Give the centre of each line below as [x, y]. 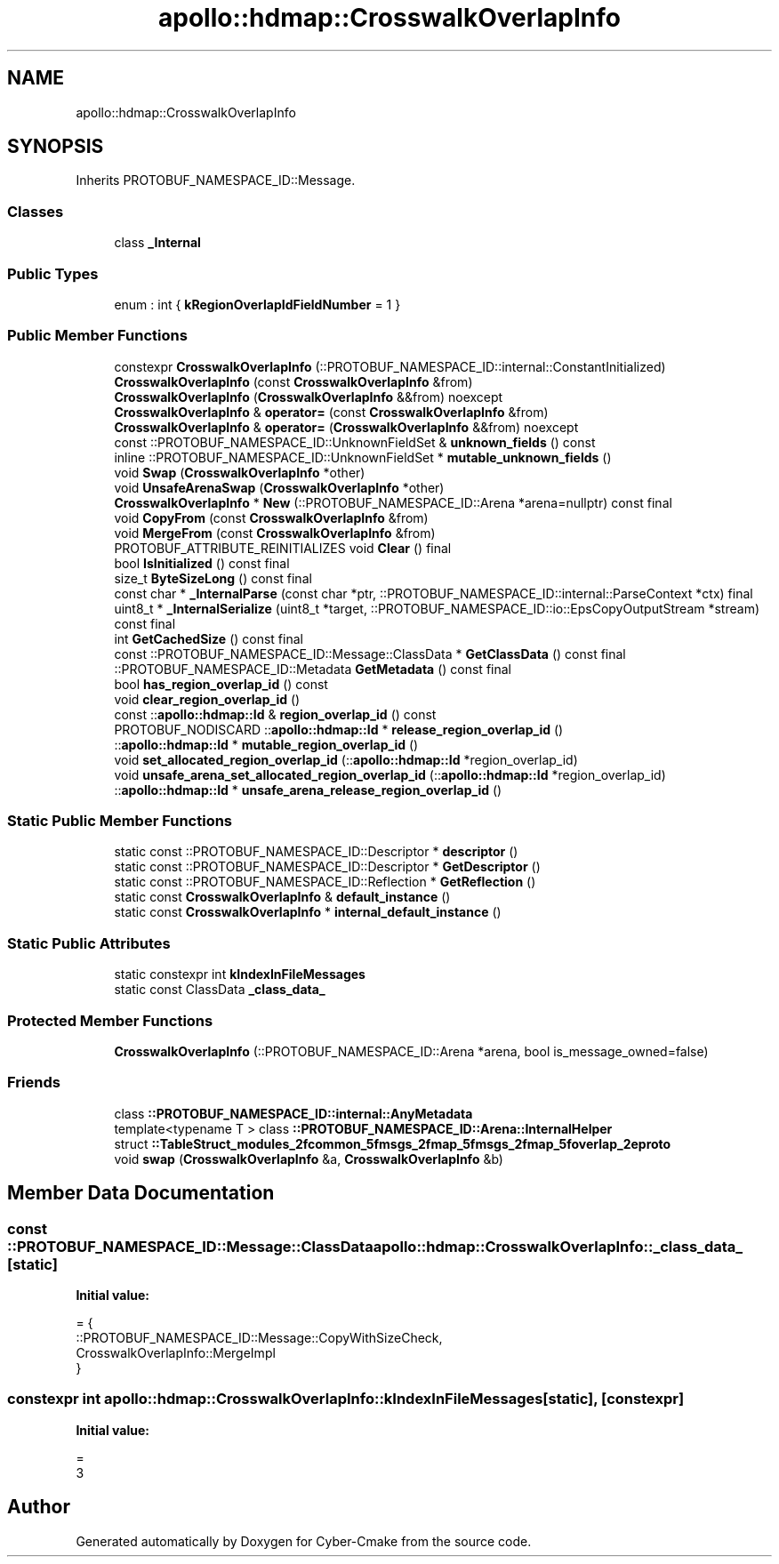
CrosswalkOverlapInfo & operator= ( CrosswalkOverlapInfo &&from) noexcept [346, 427]
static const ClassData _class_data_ [220, 990]
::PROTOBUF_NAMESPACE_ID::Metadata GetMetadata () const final [313, 669]
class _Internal [157, 243]
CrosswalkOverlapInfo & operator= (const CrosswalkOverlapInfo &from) [331, 412]
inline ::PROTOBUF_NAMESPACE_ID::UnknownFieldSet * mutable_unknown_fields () [363, 457]
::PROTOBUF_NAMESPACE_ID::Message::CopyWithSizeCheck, [259, 1337]
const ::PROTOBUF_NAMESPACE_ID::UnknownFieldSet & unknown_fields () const [355, 442]
